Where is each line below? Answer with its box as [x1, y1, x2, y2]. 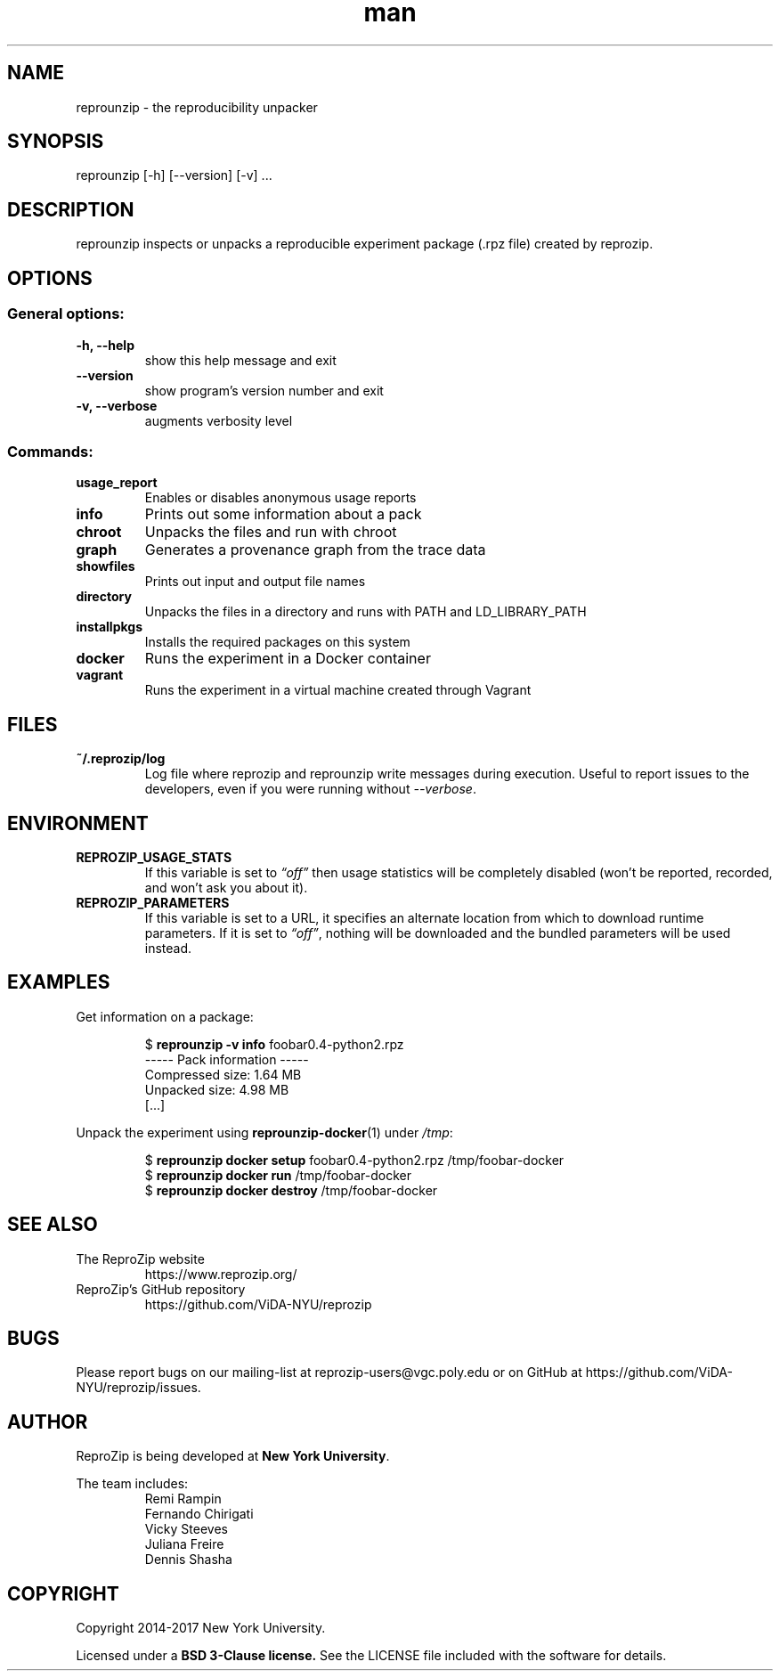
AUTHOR [7, 1410, 88, 1433]
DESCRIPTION [7, 198, 134, 221]
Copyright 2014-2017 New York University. [76, 1620, 326, 1636]
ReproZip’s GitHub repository [76, 1281, 246, 1297]
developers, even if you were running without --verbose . [144, 781, 476, 797]
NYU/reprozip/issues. [76, 1380, 201, 1396]
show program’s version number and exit [144, 382, 384, 398]
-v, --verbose [76, 397, 158, 413]
